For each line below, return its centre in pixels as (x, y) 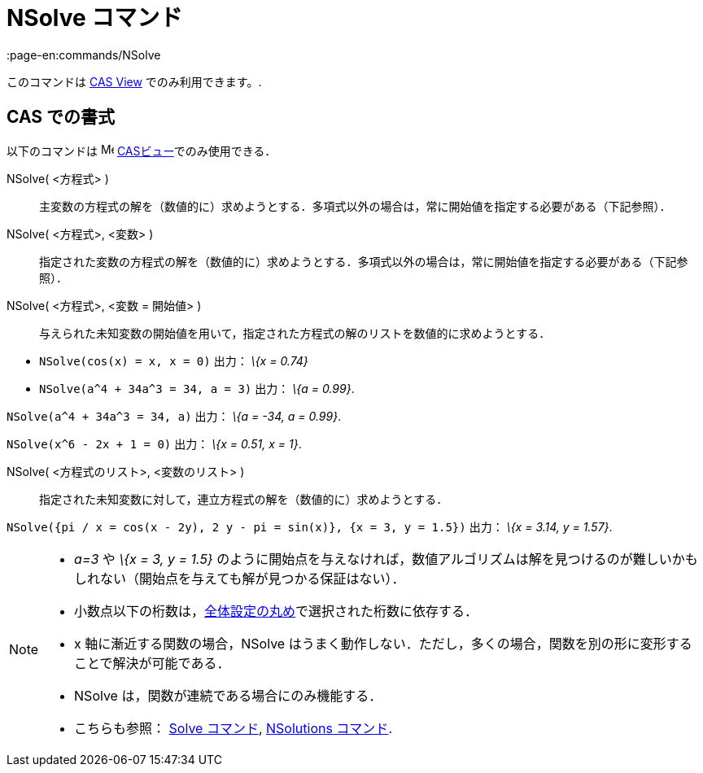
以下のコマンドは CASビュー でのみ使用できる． (142, 151)
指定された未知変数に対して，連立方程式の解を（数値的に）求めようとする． (244, 499)
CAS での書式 (61, 117)
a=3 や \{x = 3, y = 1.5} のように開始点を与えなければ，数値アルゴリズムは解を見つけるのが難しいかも (386, 559)
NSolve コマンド (95, 18)
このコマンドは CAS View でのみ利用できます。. (134, 81)
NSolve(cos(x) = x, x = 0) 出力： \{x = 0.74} (174, 360)
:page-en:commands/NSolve (84, 55)
